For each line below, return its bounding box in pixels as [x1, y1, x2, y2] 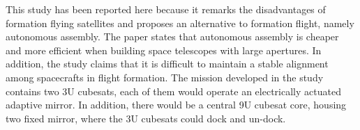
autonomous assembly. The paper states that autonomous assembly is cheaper [6, 29, 339, 44]
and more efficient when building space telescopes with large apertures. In [6, 42, 322, 57]
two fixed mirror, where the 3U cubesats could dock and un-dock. [6, 111, 286, 125]
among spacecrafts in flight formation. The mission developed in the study [6, 70, 324, 84]
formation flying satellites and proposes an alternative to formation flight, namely [6, 15, 354, 30]
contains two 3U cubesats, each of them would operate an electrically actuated [6, 83, 341, 98]
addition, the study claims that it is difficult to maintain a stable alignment [6, 56, 329, 71]
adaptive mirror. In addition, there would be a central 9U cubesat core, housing [6, 97, 347, 112]
